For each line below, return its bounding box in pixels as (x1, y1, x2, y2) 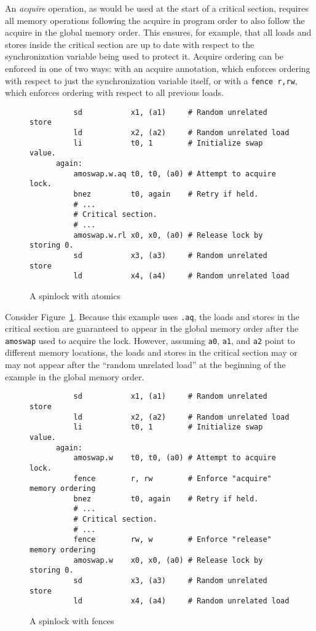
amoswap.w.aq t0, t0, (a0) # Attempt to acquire (73, 169, 276, 178)
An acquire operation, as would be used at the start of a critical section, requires (5, 2, 309, 14)
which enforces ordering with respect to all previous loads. (5, 86, 224, 99)
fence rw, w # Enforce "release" (73, 535, 272, 544)
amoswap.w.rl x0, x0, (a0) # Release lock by (73, 230, 263, 240)
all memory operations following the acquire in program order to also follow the (5, 14, 305, 26)
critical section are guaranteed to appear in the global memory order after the (5, 322, 299, 335)
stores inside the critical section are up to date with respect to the (5, 37, 255, 50)
